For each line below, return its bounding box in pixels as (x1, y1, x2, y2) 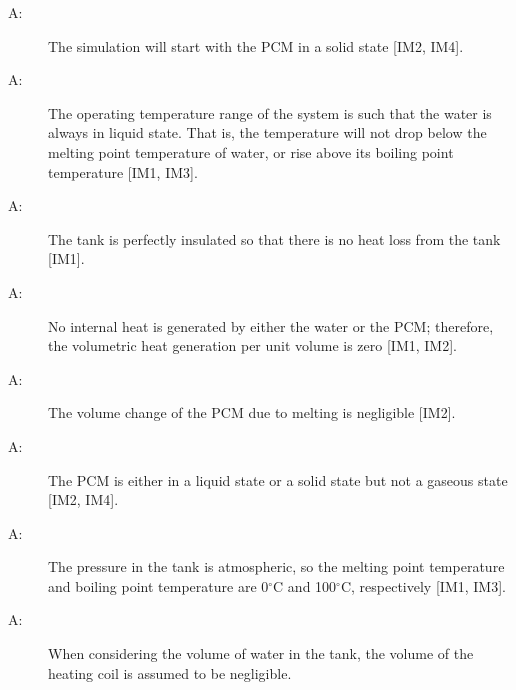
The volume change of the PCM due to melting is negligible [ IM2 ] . (48, 402, 456, 423)
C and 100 (273, 575, 337, 596)
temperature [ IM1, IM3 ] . (48, 161, 198, 182)
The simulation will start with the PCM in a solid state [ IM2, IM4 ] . (48, 35, 464, 56)
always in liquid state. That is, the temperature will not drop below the (48, 122, 487, 143)
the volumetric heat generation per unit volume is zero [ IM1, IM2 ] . (48, 335, 458, 356)
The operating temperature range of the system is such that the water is (48, 102, 492, 123)
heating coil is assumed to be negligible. (48, 662, 292, 683)
